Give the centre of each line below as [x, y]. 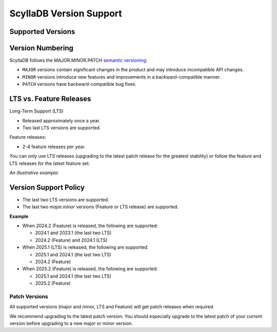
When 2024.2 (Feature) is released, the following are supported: [90, 226]
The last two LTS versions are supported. [66, 199]
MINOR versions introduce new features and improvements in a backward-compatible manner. [122, 77]
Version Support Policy [47, 187]
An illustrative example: [34, 173]
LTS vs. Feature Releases [50, 99]
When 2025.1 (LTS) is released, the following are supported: [85, 247]
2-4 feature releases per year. [54, 146]
